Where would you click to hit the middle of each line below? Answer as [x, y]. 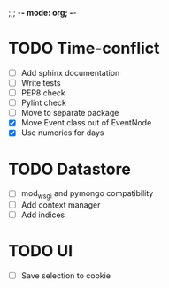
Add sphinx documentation [70, 72]
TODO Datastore [70, 169]
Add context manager [61, 205]
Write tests [41, 83]
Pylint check [44, 103]
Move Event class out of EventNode [86, 123]
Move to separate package [70, 113]
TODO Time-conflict [84, 49]
